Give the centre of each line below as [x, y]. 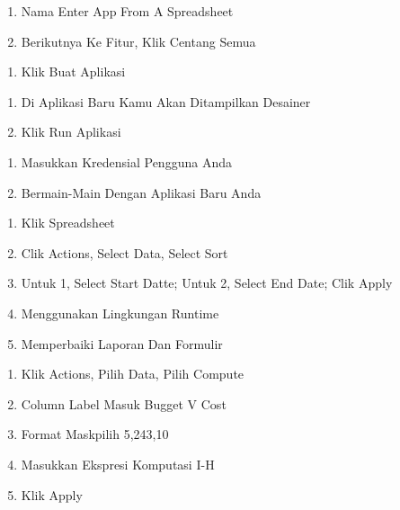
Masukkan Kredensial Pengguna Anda [126, 161]
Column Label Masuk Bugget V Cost [124, 403]
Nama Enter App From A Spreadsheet [127, 11]
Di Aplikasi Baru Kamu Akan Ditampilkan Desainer [166, 101]
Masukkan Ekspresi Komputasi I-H [118, 464]
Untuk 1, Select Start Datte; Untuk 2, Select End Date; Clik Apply [207, 283]
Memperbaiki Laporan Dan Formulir [122, 343]
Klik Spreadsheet [68, 223]
